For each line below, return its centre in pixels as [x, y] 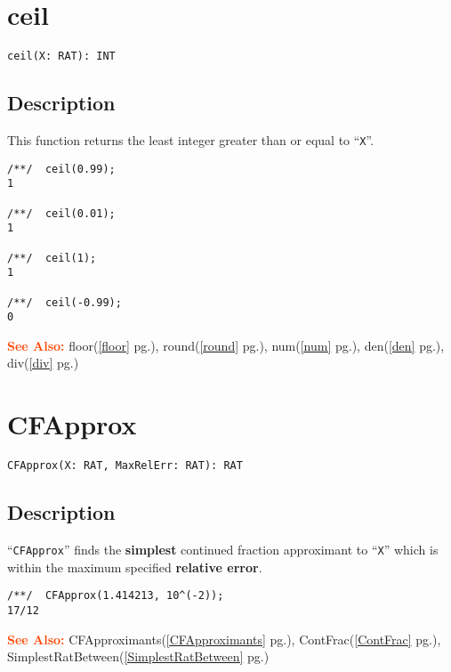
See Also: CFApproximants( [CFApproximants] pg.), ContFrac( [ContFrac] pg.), [224, 639]
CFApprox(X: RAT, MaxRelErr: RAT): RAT [125, 466]
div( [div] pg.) [43, 363]
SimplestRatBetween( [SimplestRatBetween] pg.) [138, 656]
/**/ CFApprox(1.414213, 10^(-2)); [116, 596]
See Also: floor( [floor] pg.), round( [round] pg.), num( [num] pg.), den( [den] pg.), [226, 345]
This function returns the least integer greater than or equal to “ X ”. [191, 139]
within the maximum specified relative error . [135, 567]
